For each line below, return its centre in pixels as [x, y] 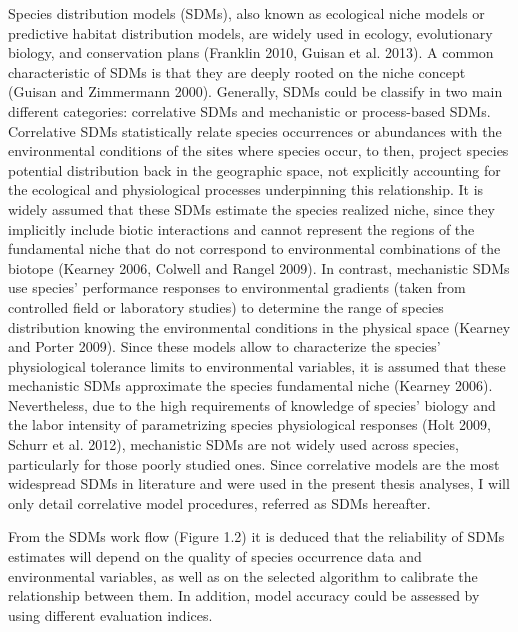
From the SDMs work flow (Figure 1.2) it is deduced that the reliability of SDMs [256, 536]
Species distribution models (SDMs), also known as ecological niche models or [246, 13]
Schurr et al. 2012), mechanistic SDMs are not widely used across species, [233, 444]
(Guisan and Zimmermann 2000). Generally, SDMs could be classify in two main [255, 91]
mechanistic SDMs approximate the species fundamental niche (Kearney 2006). [250, 385]
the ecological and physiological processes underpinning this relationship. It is [246, 189]
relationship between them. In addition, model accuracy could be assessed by [244, 595]
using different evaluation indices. [110, 614]
